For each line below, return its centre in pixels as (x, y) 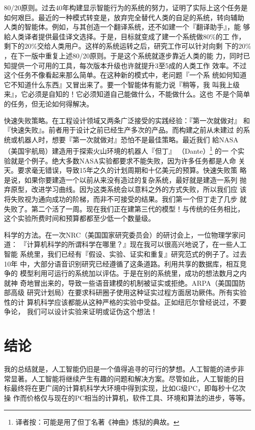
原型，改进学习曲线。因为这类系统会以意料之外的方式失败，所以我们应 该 (128, 189)
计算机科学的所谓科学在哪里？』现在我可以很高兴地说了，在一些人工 (137, 244)
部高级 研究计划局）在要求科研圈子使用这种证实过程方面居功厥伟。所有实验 (125, 292)
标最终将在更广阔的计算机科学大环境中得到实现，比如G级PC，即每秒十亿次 (125, 388)
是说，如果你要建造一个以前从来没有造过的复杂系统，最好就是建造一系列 (121, 179)
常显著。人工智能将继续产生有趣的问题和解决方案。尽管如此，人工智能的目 (124, 378)
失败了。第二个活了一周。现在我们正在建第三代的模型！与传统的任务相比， (124, 208)
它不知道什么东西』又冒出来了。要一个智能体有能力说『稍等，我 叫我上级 (122, 84)
